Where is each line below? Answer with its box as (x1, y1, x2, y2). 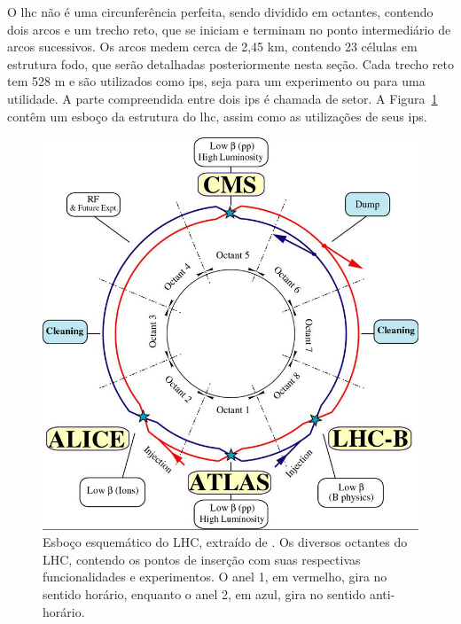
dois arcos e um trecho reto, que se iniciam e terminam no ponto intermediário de (7, 19, 451, 38)
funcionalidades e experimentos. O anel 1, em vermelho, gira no (43, 567, 387, 586)
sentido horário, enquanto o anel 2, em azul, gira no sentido (43, 585, 366, 604)
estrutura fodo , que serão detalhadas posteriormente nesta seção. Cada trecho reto (7, 54, 454, 73)
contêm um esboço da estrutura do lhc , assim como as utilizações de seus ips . (7, 106, 427, 125)
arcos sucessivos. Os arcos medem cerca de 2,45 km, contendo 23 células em (7, 37, 418, 56)
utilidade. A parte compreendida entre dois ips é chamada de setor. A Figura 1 (7, 89, 438, 107)
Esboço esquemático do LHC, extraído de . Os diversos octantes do (43, 533, 408, 551)
